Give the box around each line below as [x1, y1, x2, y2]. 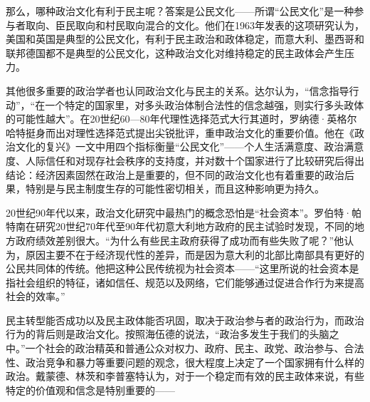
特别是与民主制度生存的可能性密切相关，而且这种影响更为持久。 [25, 181, 324, 196]
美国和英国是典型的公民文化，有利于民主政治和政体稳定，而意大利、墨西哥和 [6, 31, 364, 46]
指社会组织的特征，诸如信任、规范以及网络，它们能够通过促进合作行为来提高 [6, 274, 364, 289]
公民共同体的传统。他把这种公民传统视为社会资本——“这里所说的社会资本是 [6, 261, 359, 276]
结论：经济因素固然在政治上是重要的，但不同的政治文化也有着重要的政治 [6, 167, 344, 182]
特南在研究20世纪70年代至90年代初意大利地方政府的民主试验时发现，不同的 [6, 219, 354, 234]
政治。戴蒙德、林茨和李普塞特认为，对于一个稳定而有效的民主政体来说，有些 [6, 368, 364, 383]
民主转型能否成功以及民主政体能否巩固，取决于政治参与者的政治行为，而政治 [6, 312, 364, 327]
